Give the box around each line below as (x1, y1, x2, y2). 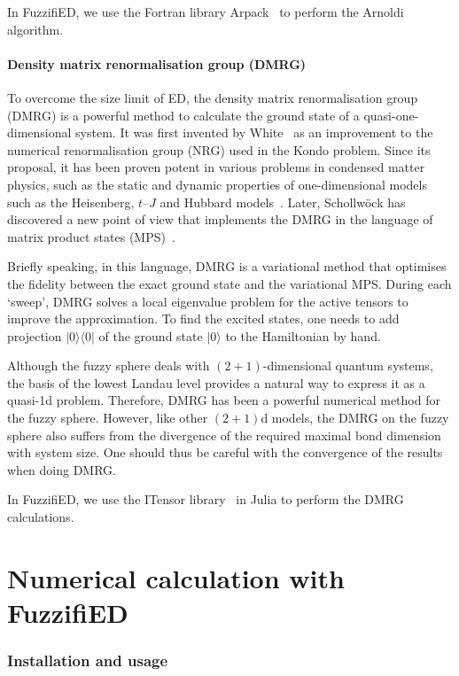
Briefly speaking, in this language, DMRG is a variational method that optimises (7, 257, 447, 276)
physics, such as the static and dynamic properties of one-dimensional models (7, 175, 427, 193)
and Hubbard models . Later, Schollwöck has (159, 192, 406, 211)
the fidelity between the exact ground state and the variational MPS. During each (7, 274, 452, 292)
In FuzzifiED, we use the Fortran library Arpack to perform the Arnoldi (7, 3, 404, 20)
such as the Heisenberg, (7, 192, 135, 211)
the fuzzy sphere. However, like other (7, 408, 208, 427)
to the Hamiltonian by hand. (225, 326, 381, 345)
